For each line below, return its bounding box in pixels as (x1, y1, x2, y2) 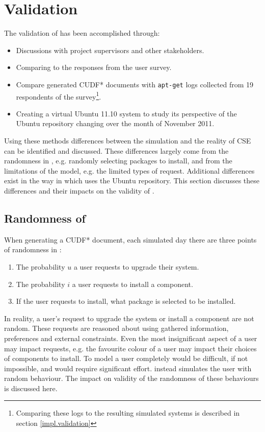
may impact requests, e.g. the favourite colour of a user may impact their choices (4, 343, 257, 353)
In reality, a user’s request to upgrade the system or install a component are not (4, 313, 254, 323)
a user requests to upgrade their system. (73, 261, 199, 272)
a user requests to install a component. (72, 278, 193, 289)
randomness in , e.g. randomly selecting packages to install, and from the (4, 155, 232, 166)
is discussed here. (4, 382, 58, 393)
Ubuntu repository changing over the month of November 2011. (16, 118, 215, 129)
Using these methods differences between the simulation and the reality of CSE (4, 135, 251, 146)
